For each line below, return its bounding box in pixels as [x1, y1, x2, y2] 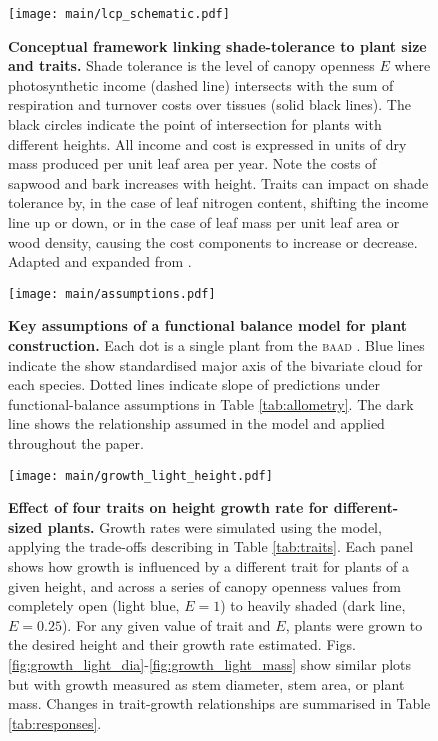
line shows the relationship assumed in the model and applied [8, 413, 385, 434]
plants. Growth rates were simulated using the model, [47, 516, 382, 537]
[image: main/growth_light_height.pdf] [8, 468, 273, 483]
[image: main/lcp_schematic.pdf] [8, 7, 230, 21]
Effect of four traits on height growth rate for [8, 497, 329, 518]
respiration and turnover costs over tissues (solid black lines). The [8, 94, 411, 115]
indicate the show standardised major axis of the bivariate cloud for [8, 354, 423, 375]
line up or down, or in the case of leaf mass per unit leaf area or [8, 212, 400, 232]
